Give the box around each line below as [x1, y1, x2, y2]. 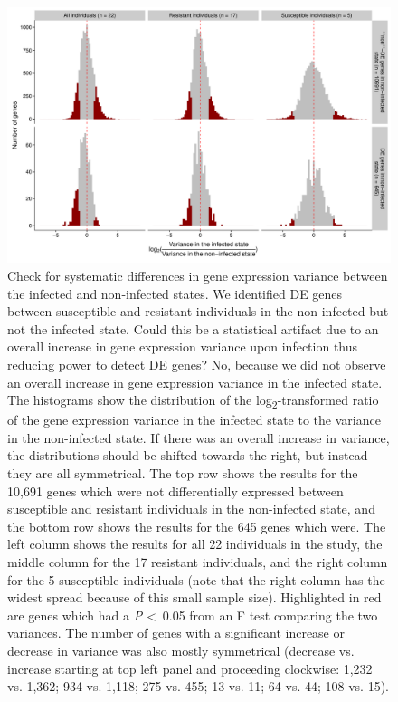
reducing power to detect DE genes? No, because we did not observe [7, 354, 386, 373]
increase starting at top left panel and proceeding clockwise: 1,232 [7, 659, 373, 678]
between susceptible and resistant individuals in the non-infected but [7, 302, 389, 321]
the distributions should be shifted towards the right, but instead [7, 446, 368, 465]
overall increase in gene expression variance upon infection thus [7, 337, 358, 356]
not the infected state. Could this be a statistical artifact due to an [7, 319, 379, 338]
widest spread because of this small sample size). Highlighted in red [7, 588, 382, 607]
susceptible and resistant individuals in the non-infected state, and [7, 499, 375, 518]
